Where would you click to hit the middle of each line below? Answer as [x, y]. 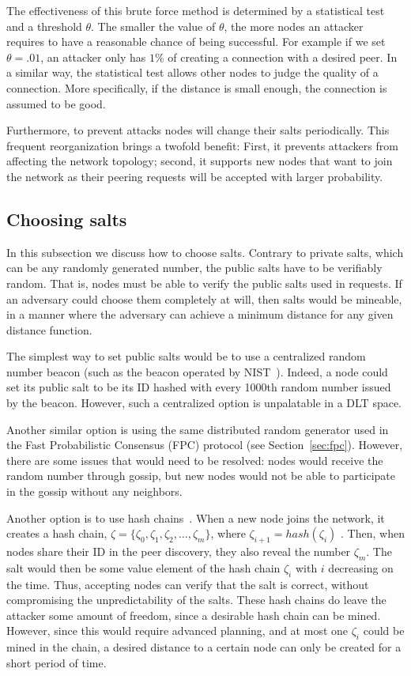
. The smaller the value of [153, 26]
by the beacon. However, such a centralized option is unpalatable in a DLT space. [204, 403]
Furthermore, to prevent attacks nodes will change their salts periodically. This [198, 130]
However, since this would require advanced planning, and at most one [177, 631]
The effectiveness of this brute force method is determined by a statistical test [196, 10]
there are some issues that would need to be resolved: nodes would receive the [195, 460]
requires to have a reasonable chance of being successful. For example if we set [196, 42]
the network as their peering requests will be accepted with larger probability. [195, 176]
